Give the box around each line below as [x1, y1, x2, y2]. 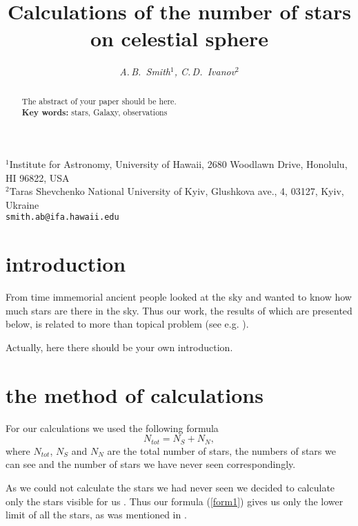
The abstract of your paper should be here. [21, 95, 177, 106]
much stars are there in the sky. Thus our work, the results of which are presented [6, 303, 352, 317]
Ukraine [6, 197, 39, 212]
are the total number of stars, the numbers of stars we [107, 443, 336, 458]
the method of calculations [6, 380, 263, 408]
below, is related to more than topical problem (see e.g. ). [6, 317, 249, 331]
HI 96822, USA [6, 170, 70, 185]
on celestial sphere [90, 24, 269, 53]
